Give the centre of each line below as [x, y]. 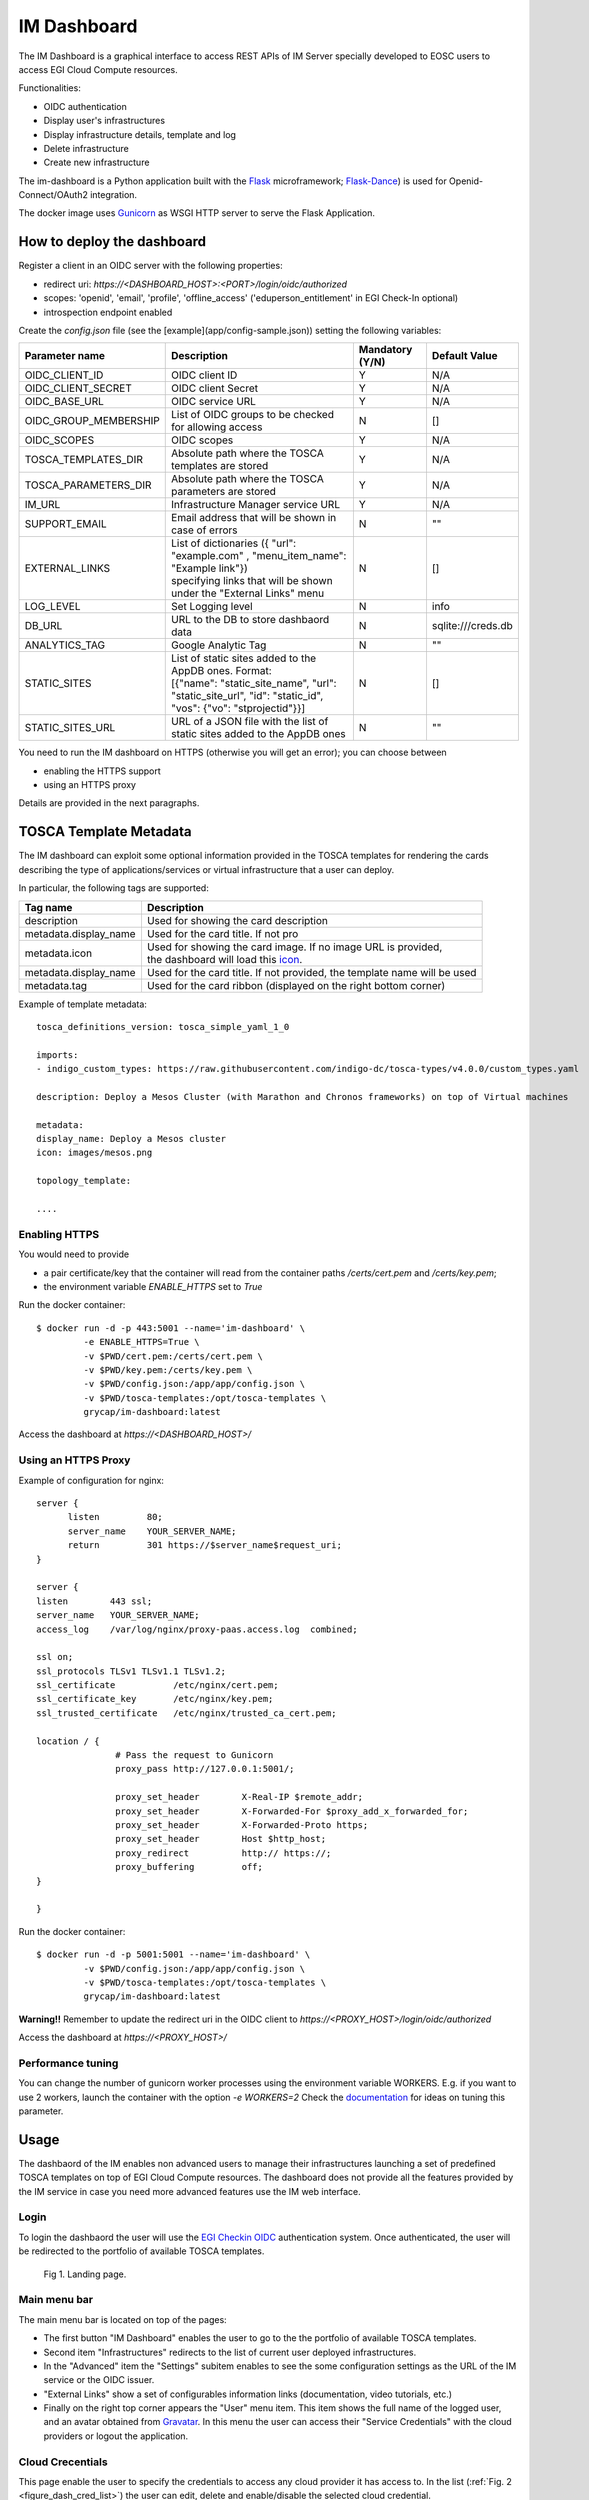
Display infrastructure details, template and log [140, 134]
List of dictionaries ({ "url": [234, 543]
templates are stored [220, 466]
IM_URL [42, 505]
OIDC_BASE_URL [64, 402]
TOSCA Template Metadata [105, 831]
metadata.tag [56, 985]
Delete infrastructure [86, 148]
